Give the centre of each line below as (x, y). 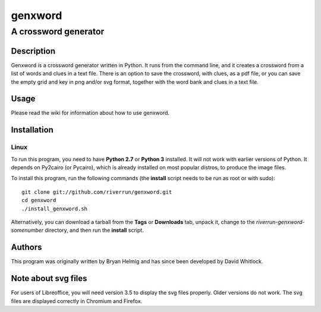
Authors (26, 248)
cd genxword (39, 200)
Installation (32, 130)
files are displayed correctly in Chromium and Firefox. (77, 301)
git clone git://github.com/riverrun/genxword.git (97, 192)
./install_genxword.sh (55, 209)
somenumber (27, 230)
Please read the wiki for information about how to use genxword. (90, 113)
